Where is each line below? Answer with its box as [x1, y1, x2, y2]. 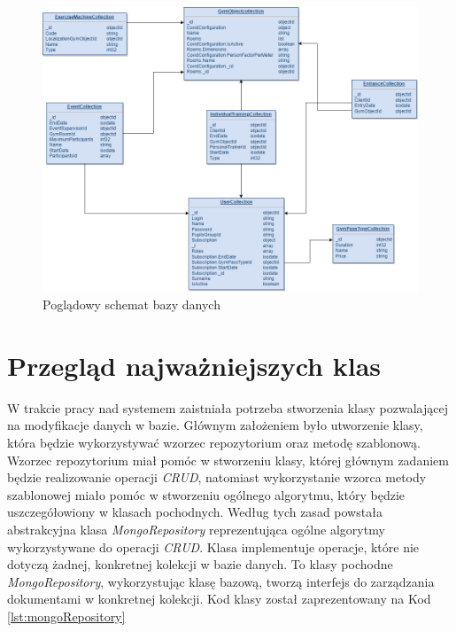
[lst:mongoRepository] [7, 606, 126, 625]
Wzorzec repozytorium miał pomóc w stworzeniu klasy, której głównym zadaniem [7, 450, 449, 469]
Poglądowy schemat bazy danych [43, 295, 220, 314]
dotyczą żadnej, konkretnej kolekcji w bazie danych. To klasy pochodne [7, 555, 393, 573]
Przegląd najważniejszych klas [7, 347, 381, 383]
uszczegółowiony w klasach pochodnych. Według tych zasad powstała [7, 503, 383, 521]
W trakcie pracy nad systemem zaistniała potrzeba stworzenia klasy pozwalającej [7, 398, 448, 417]
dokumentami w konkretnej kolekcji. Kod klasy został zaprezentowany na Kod [7, 589, 431, 608]
